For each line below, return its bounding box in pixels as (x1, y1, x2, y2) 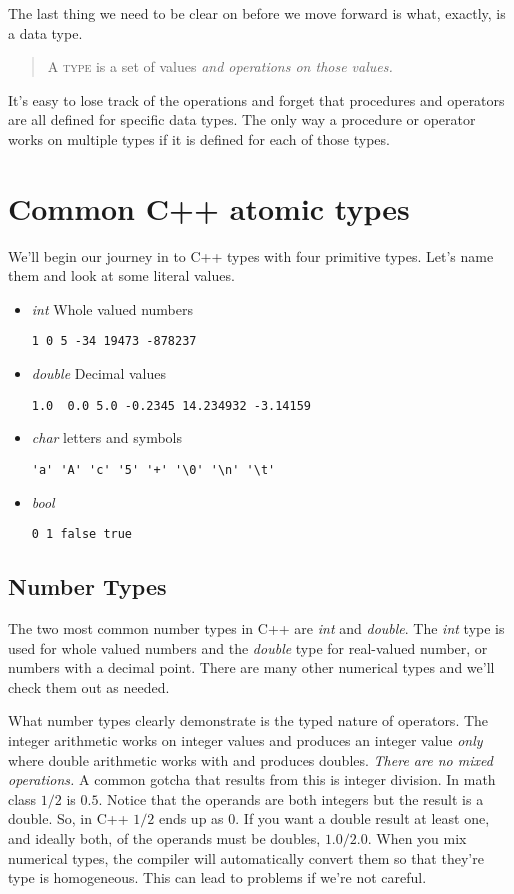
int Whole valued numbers (31, 298, 194, 319)
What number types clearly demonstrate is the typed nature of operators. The (8, 710, 489, 731)
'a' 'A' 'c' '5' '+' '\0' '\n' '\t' (31, 462, 276, 477)
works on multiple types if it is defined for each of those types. (8, 128, 390, 149)
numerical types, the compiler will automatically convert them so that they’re (8, 847, 484, 868)
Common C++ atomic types (8, 187, 410, 228)
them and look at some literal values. (8, 265, 235, 286)
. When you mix (367, 828, 467, 849)
